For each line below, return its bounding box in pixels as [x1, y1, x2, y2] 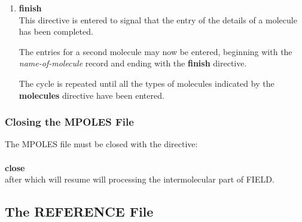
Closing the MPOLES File [5, 114, 134, 129]
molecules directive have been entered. [19, 89, 164, 101]
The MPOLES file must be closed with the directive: [5, 138, 198, 150]
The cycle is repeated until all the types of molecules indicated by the [19, 77, 274, 89]
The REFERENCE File [5, 202, 154, 221]
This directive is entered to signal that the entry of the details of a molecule [19, 13, 297, 26]
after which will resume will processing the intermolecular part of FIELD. [5, 173, 274, 185]
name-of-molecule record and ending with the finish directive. [19, 57, 247, 69]
